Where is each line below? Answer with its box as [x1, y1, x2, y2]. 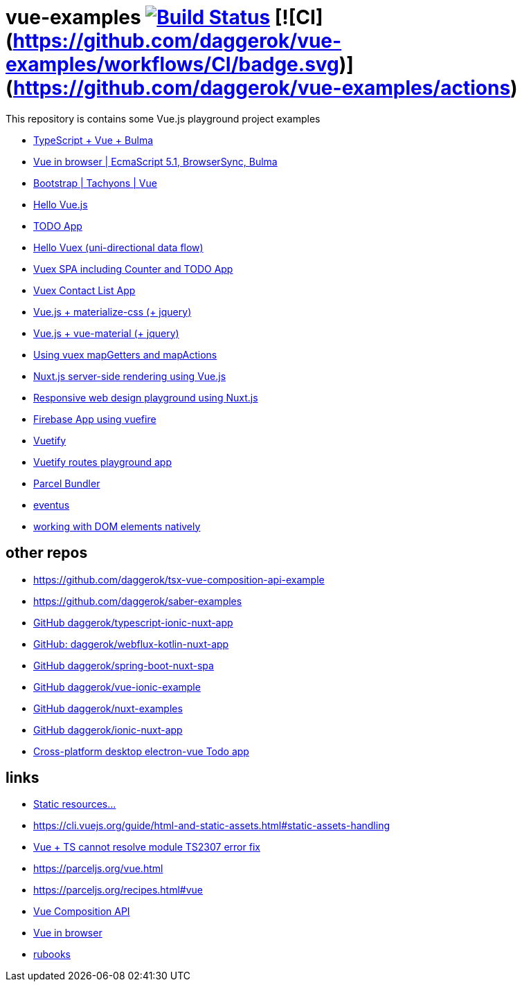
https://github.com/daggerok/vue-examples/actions [13, 76, 511, 100]
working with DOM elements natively [33, 520, 201, 532]
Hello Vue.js [33, 198, 88, 210]
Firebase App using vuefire [33, 413, 156, 425]
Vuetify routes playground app [33, 455, 172, 468]
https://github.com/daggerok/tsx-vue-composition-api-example [33, 573, 325, 586]
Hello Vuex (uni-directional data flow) [33, 241, 204, 253]
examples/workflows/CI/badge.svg [6, 53, 339, 76]
